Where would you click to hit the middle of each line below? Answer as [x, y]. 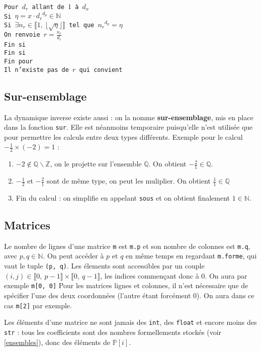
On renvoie [22, 35]
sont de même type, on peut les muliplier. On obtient [129, 181]
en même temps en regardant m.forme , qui [191, 256]
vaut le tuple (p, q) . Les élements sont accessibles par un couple [104, 266]
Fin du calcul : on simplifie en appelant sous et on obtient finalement [123, 197]
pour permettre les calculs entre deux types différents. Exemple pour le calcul [123, 137]
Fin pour [19, 62]
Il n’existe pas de [36, 70]
